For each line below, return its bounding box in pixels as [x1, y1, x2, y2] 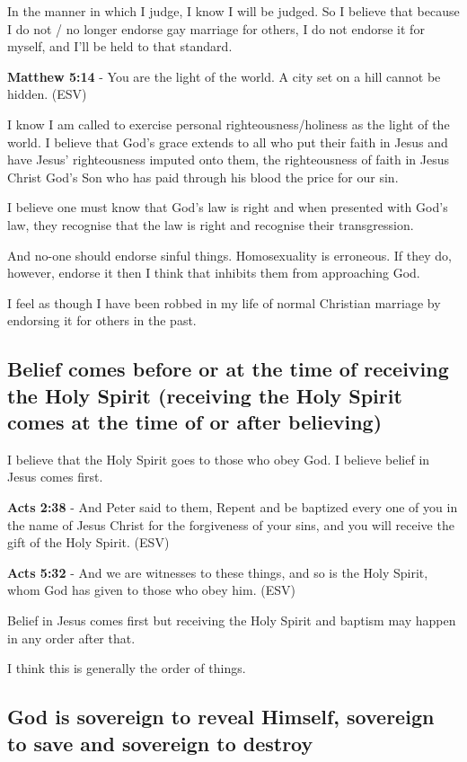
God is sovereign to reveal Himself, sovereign [7, 703, 435, 731]
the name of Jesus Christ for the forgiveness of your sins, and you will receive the [7, 515, 454, 534]
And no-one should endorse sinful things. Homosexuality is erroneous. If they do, [7, 245, 452, 264]
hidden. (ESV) [7, 84, 87, 103]
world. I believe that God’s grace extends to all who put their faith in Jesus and [7, 132, 448, 151]
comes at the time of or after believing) [7, 408, 383, 436]
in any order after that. [7, 628, 136, 647]
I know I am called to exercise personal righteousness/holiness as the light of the [7, 114, 450, 133]
